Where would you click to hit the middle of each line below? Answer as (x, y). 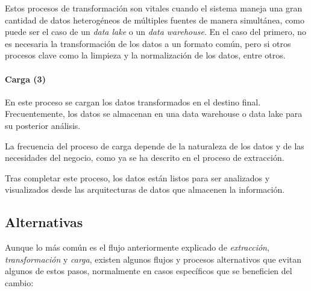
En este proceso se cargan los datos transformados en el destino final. (133, 102)
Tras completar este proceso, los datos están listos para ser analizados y (137, 177)
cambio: (19, 282)
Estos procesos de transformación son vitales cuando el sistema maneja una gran (154, 8)
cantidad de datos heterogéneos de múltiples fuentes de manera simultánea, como (155, 20)
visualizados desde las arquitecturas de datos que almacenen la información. (145, 189)
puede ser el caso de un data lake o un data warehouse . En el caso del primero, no (156, 32)
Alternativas (44, 222)
